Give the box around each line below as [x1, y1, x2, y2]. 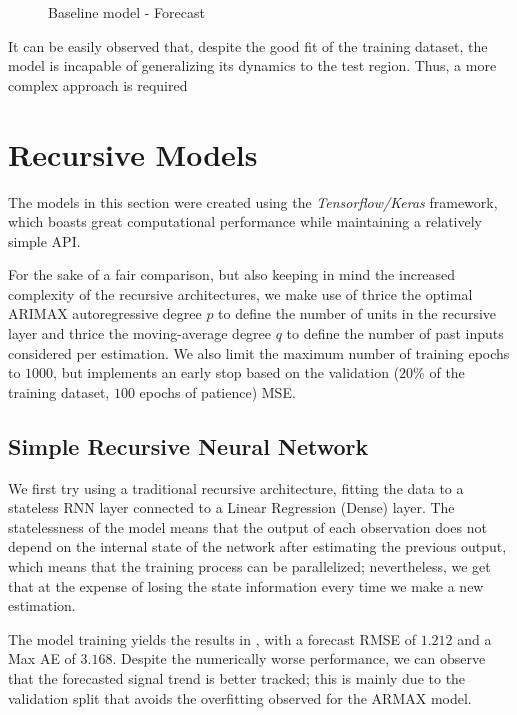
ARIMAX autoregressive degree [8, 303, 202, 324]
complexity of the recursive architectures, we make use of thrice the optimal [8, 283, 473, 304]
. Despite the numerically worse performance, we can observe [112, 648, 486, 669]
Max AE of [8, 648, 76, 669]
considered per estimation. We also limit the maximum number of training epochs [8, 342, 510, 363]
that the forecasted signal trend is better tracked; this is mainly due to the [8, 667, 466, 688]
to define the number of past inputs [286, 323, 504, 344]
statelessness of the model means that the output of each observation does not [8, 516, 487, 537]
